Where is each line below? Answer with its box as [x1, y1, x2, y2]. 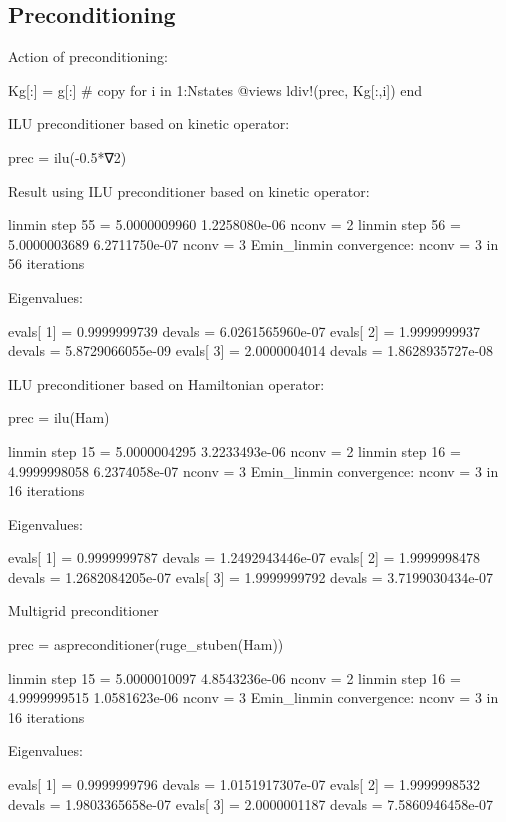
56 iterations [8, 253, 85, 274]
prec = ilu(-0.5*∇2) [8, 146, 127, 167]
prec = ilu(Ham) [8, 407, 110, 428]
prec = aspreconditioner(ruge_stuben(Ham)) [8, 634, 284, 655]
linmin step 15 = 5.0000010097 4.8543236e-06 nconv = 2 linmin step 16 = [8, 667, 461, 688]
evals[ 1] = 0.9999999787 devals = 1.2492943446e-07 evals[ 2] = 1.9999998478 [8, 547, 480, 568]
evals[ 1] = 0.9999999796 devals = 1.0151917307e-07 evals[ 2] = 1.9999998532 [8, 774, 480, 795]
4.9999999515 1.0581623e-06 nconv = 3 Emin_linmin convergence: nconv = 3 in [8, 687, 499, 708]
